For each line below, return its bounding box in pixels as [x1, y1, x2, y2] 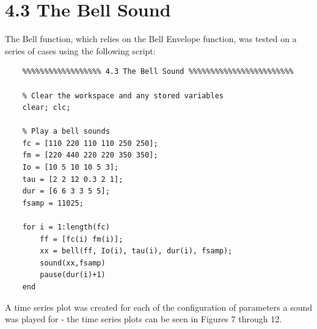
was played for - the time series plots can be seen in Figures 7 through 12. [5, 313, 282, 325]
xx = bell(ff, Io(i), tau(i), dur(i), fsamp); [40, 247, 233, 256]
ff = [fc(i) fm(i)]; [40, 234, 123, 244]
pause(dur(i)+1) [40, 270, 106, 280]
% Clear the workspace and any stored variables [22, 91, 224, 100]
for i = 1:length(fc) [22, 223, 110, 232]
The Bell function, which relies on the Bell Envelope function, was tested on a [5, 32, 297, 45]
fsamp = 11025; [22, 198, 84, 208]
